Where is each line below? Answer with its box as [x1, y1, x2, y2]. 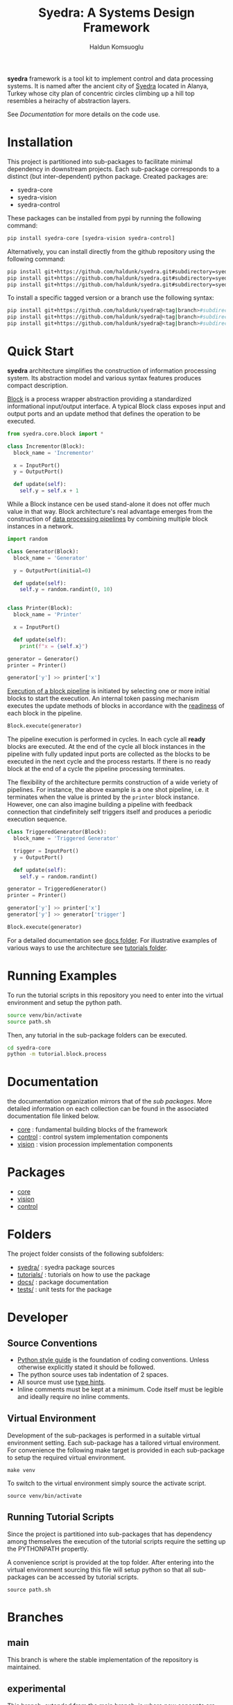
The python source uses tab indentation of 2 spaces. [17, 1371, 169, 1379]
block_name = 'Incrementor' [13, 449, 95, 456]
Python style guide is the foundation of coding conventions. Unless [17, 1356, 209, 1364]
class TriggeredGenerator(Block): [7, 829, 107, 836]
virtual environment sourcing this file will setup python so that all [7, 1565, 192, 1574]
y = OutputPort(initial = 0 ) [13, 567, 92, 574]
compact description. [7, 381, 68, 389]
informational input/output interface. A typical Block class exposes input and [7, 402, 225, 410]
